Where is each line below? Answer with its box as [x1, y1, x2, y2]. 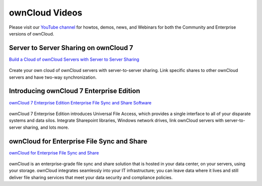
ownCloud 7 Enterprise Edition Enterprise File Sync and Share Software [9, 100, 152, 105]
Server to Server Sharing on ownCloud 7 [9, 44, 133, 52]
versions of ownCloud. [9, 31, 54, 36]
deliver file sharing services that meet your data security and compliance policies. [9, 174, 173, 180]
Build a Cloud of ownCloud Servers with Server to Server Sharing [9, 56, 139, 62]
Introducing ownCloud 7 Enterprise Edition [9, 87, 140, 95]
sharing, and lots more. [23, 124, 69, 130]
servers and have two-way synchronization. [9, 74, 97, 80]
